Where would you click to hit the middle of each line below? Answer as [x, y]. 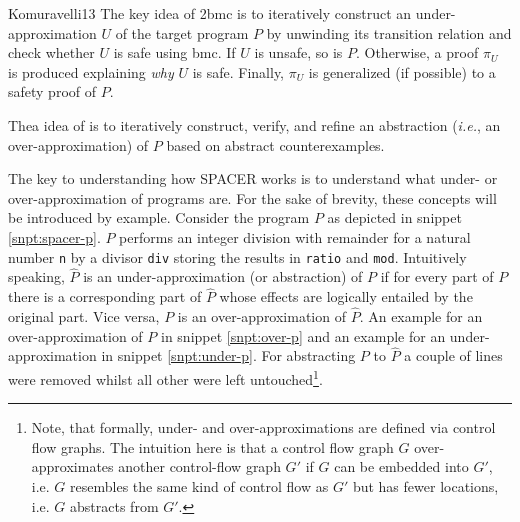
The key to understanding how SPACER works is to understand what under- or [253, 178]
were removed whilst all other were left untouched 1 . [165, 377]
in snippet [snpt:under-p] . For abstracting [228, 355]
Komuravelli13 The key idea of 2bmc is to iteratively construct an [210, 13]
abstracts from [114, 505]
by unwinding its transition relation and [389, 32]
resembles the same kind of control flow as [199, 486]
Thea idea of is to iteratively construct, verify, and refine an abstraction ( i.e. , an [254, 124]
